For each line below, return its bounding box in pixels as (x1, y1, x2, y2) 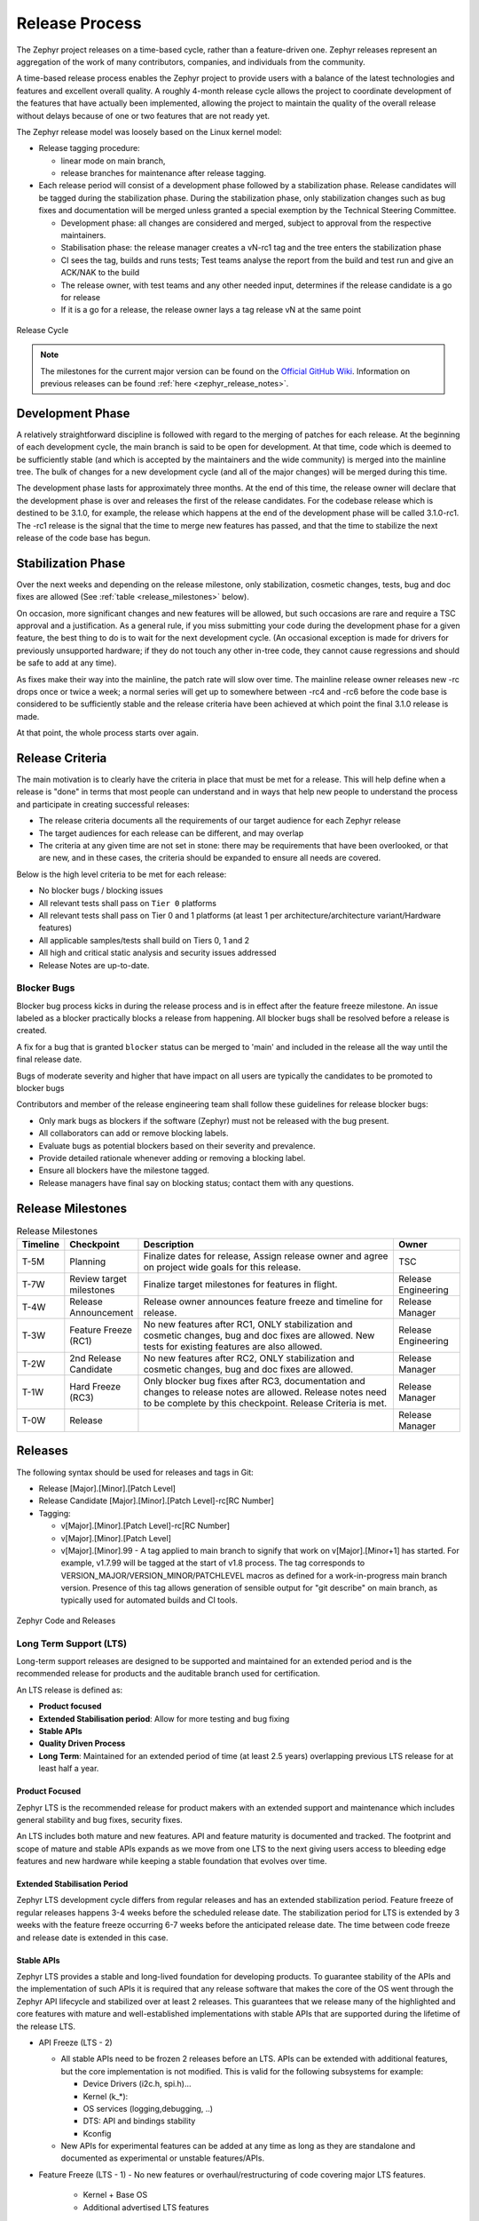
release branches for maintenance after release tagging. (60, 168, 266, 179)
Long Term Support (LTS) (16, 1637, 128, 1650)
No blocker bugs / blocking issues (38, 885, 163, 896)
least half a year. (38, 1763, 99, 1774)
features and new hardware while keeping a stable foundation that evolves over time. (16, 1856, 327, 1867)
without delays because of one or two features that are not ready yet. (16, 110, 271, 121)
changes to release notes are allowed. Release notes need (143, 1386, 388, 1398)
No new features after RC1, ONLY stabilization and (143, 1318, 353, 1331)
